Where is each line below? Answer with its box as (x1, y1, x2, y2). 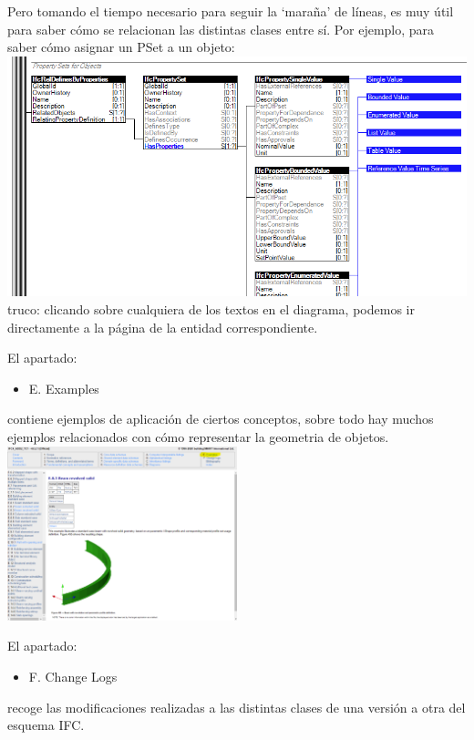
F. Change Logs (28, 666, 118, 685)
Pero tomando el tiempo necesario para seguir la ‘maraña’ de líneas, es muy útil (7, 2, 454, 20)
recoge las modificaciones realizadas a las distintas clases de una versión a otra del (7, 697, 466, 716)
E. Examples (28, 378, 99, 397)
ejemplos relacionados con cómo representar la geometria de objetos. (7, 427, 389, 446)
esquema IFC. (7, 715, 85, 735)
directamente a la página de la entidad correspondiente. (7, 317, 318, 336)
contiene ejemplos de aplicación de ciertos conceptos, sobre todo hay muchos (7, 409, 434, 428)
